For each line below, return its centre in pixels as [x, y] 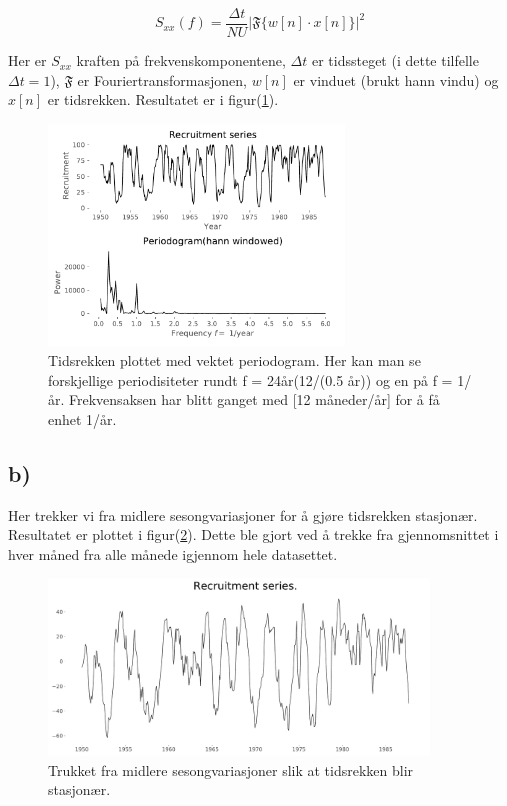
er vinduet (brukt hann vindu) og [396, 79]
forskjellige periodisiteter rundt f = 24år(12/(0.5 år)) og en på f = [250, 379]
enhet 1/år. [82, 418]
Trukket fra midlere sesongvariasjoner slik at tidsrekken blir [231, 769]
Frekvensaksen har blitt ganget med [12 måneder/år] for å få [254, 399]
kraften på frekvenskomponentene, [181, 60]
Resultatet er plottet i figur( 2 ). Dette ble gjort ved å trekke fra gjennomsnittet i [253, 534]
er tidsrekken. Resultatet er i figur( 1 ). [163, 99]
